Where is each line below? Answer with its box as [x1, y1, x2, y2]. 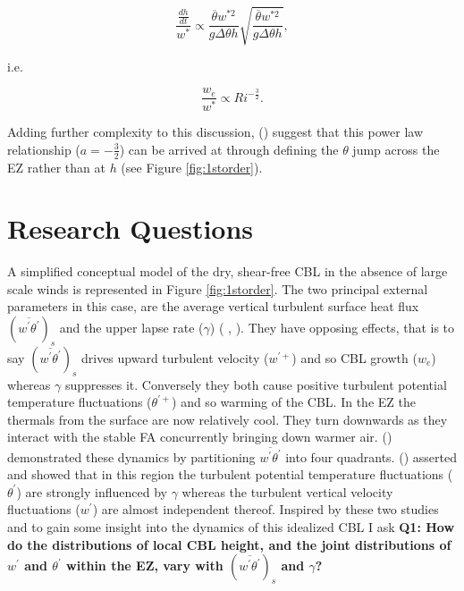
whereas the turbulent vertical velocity [181, 482, 393, 501]
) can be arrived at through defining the [119, 139, 339, 158]
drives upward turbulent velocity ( [80, 348, 269, 367]
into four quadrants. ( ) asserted [285, 447, 457, 466]
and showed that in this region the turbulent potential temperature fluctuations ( [7, 465, 453, 484]
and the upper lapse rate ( [59, 318, 204, 336]
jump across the [352, 139, 440, 158]
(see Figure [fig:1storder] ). [121, 157, 263, 176]
